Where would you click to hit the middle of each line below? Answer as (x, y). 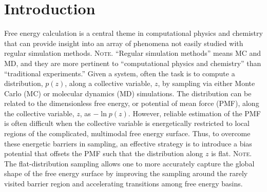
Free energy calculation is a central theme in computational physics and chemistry (133, 33)
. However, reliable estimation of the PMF (194, 113)
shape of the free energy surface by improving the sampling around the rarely (126, 173)
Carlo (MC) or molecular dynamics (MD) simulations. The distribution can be (128, 93)
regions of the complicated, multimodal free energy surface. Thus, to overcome (127, 133)
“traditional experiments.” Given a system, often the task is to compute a (120, 73)
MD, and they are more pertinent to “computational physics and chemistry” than (133, 63)
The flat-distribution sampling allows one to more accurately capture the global (129, 163)
